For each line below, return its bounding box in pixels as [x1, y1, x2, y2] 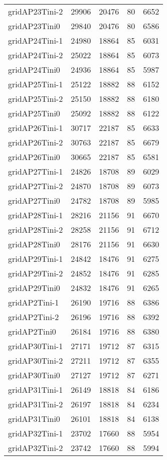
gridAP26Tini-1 [8, 122, 63, 133]
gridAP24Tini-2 [8, 49, 63, 61]
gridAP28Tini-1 [8, 209, 63, 221]
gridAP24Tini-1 [8, 35, 63, 46]
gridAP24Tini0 [8, 64, 60, 75]
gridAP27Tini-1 [8, 166, 63, 177]
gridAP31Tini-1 [8, 384, 63, 395]
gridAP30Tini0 [8, 369, 60, 381]
